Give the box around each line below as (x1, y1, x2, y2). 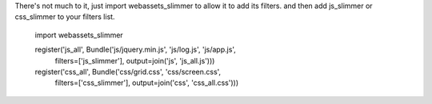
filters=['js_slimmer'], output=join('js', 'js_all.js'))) (54, 56, 215, 65)
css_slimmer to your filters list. (14, 12, 115, 21)
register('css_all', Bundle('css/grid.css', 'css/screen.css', (34, 67, 222, 76)
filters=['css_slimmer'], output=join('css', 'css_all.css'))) (54, 78, 239, 87)
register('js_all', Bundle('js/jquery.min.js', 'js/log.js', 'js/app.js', (34, 44, 236, 55)
